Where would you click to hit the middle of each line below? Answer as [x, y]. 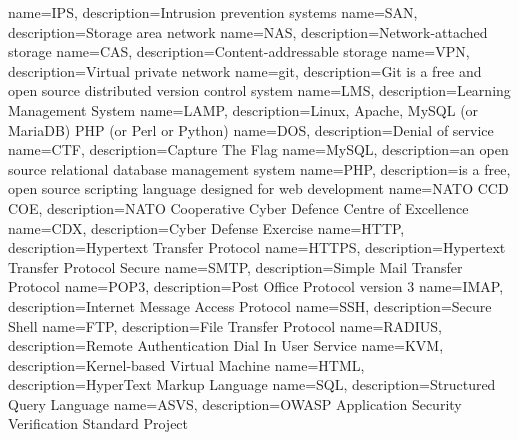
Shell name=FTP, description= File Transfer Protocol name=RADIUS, [225, 325]
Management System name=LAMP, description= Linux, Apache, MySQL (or [243, 109]
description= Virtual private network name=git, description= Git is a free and [245, 70]
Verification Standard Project [98, 423]
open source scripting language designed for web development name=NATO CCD [258, 188]
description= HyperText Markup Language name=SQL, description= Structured [252, 384]
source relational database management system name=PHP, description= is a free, [259, 168]
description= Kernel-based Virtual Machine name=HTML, [186, 364]
